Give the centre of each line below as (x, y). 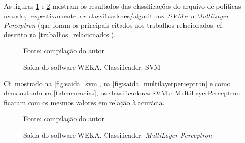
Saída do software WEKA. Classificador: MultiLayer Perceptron (118, 135)
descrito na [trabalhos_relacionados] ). (60, 34)
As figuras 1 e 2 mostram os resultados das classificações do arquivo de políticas (122, 6)
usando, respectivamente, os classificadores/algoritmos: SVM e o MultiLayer (116, 15)
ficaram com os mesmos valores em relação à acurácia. (84, 102)
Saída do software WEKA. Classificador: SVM (92, 67)
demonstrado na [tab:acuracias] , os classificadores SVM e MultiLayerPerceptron (122, 93)
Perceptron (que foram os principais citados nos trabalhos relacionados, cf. (114, 25)
